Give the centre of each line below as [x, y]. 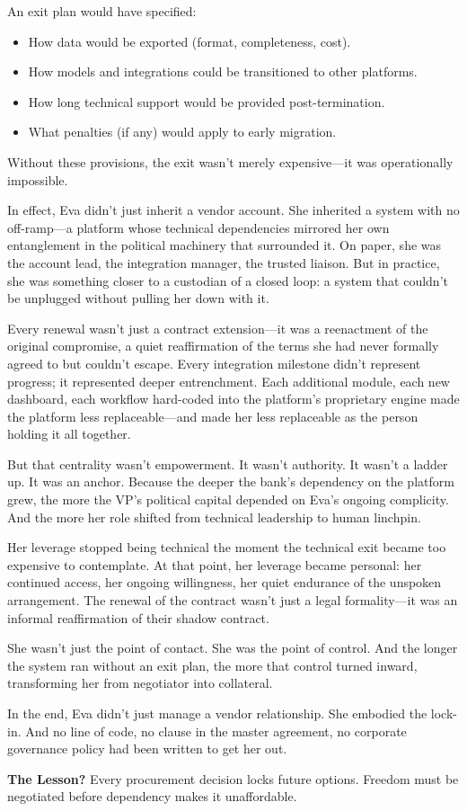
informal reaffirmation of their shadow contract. [138, 617]
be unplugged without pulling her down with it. [138, 298]
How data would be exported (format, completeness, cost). [189, 41]
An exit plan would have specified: [102, 11]
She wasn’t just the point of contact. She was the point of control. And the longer [233, 648]
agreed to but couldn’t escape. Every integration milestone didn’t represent [214, 363]
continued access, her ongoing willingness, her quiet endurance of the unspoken [225, 582]
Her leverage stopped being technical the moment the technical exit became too [227, 547]
